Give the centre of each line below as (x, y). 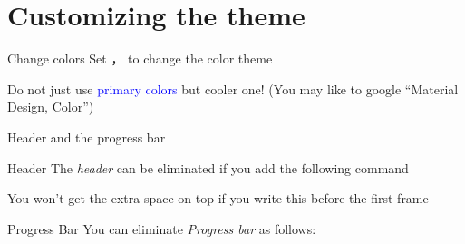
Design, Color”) (51, 107)
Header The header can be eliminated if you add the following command (208, 167)
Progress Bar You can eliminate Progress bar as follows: (162, 228)
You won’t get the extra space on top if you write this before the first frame (218, 198)
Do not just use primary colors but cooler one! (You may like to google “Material (233, 88)
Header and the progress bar (87, 137)
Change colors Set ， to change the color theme (140, 59)
